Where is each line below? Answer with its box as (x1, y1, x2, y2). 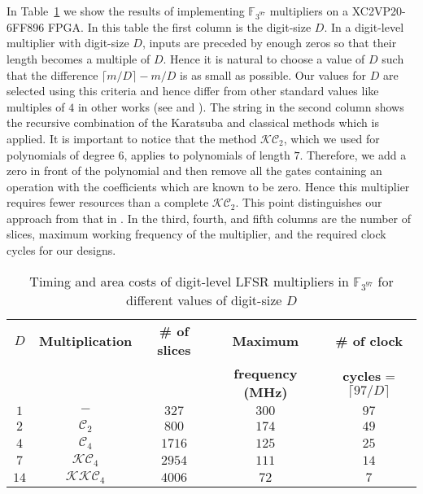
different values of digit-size (126, 291, 282, 310)
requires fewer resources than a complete (7, 194, 209, 211)
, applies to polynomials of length (124, 146, 290, 163)
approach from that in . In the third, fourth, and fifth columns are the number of (7, 209, 412, 226)
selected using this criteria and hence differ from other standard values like (7, 82, 379, 99)
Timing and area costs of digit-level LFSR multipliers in (29, 271, 349, 291)
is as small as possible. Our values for (180, 66, 366, 83)
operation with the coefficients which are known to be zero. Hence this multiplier (7, 177, 410, 195)
